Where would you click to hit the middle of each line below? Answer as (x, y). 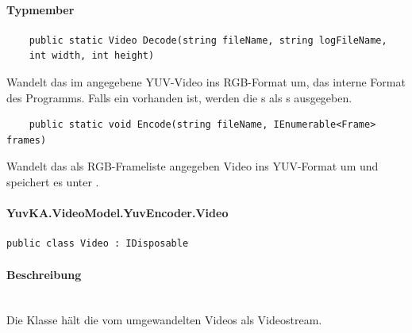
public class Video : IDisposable (98, 244)
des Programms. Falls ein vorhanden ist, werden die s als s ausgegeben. (179, 97)
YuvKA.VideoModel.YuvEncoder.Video (117, 213)
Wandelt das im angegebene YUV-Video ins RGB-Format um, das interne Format (206, 81)
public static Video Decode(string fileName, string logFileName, (208, 40)
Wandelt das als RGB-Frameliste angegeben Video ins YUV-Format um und (193, 166)
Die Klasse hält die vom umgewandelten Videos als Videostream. (164, 320)
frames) (27, 140)
